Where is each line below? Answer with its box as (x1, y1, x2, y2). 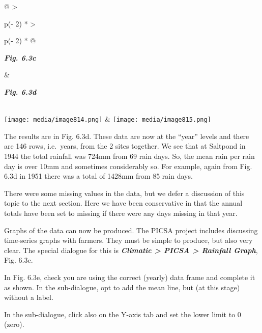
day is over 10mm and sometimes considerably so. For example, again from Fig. (4, 160, 252, 171)
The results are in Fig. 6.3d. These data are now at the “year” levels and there (4, 130, 249, 141)
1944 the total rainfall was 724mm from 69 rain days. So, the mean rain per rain (4, 151, 255, 161)
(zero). (4, 319, 24, 329)
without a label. (4, 292, 53, 302)
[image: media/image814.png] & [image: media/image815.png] (4, 114, 211, 124)
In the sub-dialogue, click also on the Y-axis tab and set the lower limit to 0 (4, 309, 241, 319)
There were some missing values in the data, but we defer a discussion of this (4, 187, 245, 198)
